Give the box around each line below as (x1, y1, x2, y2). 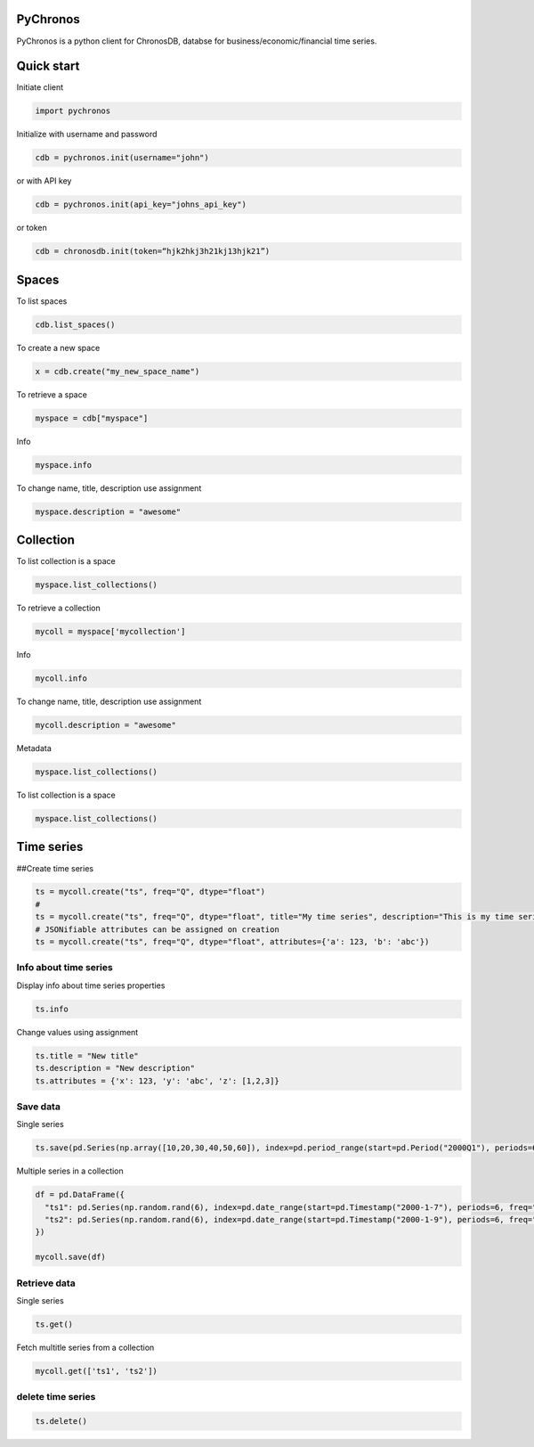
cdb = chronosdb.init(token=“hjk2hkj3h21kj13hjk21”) (35, 246, 271, 257)
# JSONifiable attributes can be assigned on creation (35, 924, 279, 935)
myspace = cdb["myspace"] (35, 413, 149, 423)
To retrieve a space (16, 388, 88, 400)
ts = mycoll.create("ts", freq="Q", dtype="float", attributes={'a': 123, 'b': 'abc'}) (35, 936, 430, 947)
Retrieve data (16, 1277, 76, 1289)
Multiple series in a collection (16, 1165, 124, 1176)
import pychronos (35, 106, 111, 116)
